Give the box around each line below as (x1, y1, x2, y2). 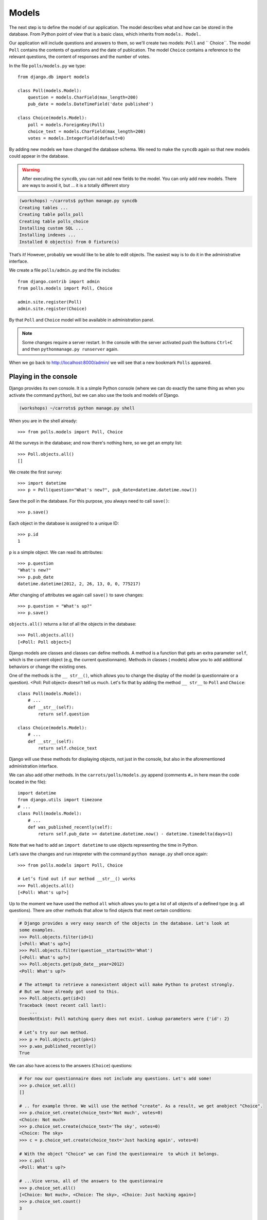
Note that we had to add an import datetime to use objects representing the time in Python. (9, 842, 198, 848)
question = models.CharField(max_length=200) (27, 95, 139, 100)
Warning (22, 166, 40, 173)
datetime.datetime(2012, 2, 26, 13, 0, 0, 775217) (18, 581, 141, 587)
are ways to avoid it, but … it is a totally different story (22, 183, 130, 188)
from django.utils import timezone (18, 797, 103, 803)
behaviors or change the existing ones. (9, 664, 87, 670)
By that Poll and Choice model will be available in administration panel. (9, 317, 155, 323)
